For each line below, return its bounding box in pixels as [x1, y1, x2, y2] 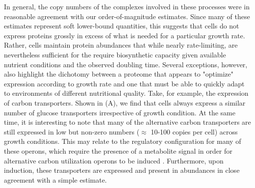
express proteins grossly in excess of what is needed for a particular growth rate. [4, 30, 245, 40]
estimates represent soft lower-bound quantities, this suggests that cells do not [4, 21, 239, 31]
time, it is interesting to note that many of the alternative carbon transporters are [4, 117, 251, 127]
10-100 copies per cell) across [151, 126, 238, 136]
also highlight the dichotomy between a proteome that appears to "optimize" [4, 69, 234, 79]
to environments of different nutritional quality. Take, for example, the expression [4, 88, 249, 98]
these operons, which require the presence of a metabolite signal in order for [4, 145, 232, 156]
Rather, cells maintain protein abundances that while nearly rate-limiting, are [4, 40, 238, 50]
